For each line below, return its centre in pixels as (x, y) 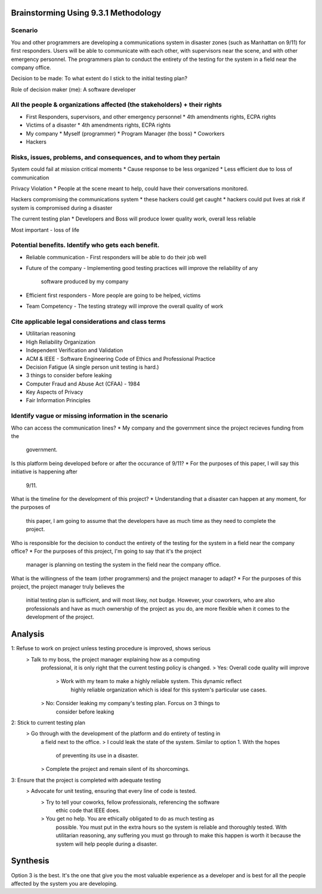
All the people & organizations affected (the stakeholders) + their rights (116, 105)
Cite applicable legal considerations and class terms (89, 322)
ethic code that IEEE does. (88, 810)
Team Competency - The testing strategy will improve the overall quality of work (125, 306)
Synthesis (30, 861)
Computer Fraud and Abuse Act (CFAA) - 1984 (83, 384)
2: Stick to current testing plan (48, 722)
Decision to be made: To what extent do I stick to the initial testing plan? (99, 78)
